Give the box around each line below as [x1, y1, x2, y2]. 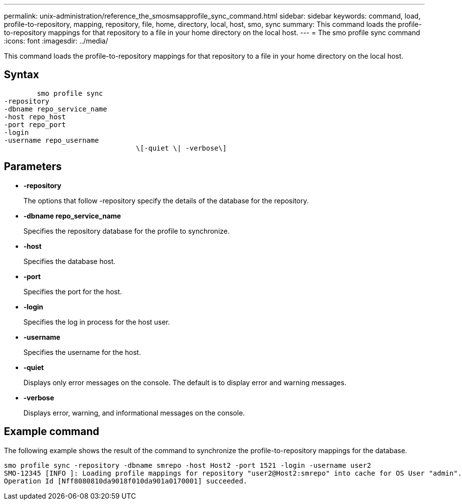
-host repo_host [4, 112, 66, 121]
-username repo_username [4, 136, 99, 144]
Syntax [4, 68, 39, 81]
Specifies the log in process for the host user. [23, 317, 170, 326]
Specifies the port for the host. [23, 287, 122, 296]
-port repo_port [4, 120, 66, 129]
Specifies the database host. [23, 257, 115, 265]
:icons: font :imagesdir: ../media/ [4, 37, 108, 45]
